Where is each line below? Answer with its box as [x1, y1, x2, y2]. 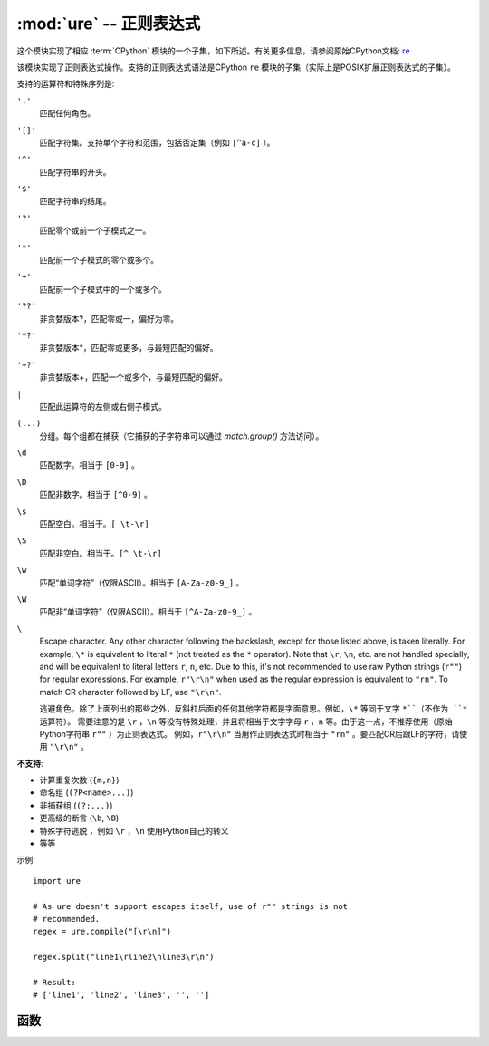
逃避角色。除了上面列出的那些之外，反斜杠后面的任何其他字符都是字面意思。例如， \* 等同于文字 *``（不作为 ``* [39, 703, 468, 714]
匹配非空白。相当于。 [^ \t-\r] [39, 547, 162, 558]
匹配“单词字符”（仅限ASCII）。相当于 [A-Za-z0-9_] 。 [39, 576, 244, 588]
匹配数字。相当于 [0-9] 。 [39, 460, 140, 470]
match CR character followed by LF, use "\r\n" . [39, 686, 222, 697]
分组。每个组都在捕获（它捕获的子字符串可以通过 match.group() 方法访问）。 [39, 431, 324, 441]
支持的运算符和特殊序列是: [16, 78, 115, 90]
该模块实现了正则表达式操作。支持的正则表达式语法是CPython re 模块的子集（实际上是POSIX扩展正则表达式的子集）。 [16, 62, 456, 73]
